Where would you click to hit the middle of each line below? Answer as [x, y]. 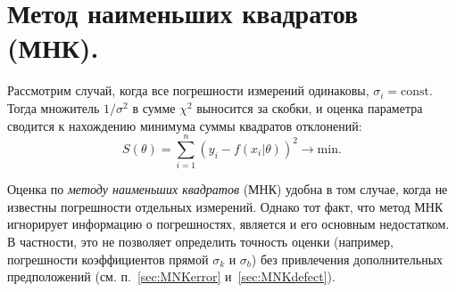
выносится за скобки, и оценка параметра [310, 107]
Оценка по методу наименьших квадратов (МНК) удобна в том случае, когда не [228, 189]
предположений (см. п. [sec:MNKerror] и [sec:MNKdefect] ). [171, 276]
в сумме [154, 107]
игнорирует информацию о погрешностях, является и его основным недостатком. [228, 224]
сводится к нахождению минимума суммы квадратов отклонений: [185, 125]
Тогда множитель [54, 107]
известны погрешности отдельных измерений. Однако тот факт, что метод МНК [225, 206]
